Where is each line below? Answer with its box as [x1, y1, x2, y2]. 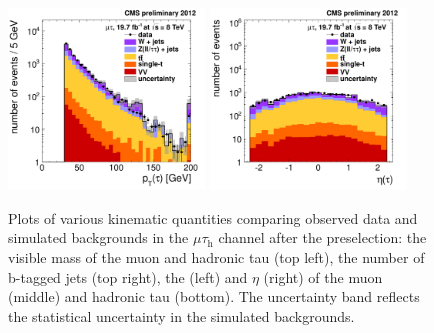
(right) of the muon [263, 266, 383, 287]
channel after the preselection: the [218, 227, 427, 248]
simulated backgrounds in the [8, 227, 189, 248]
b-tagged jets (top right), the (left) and [8, 266, 248, 287]
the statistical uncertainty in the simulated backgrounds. [8, 305, 355, 326]
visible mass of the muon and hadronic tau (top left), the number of [8, 246, 425, 267]
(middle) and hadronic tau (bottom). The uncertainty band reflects [8, 286, 420, 307]
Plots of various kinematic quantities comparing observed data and [8, 207, 418, 228]
